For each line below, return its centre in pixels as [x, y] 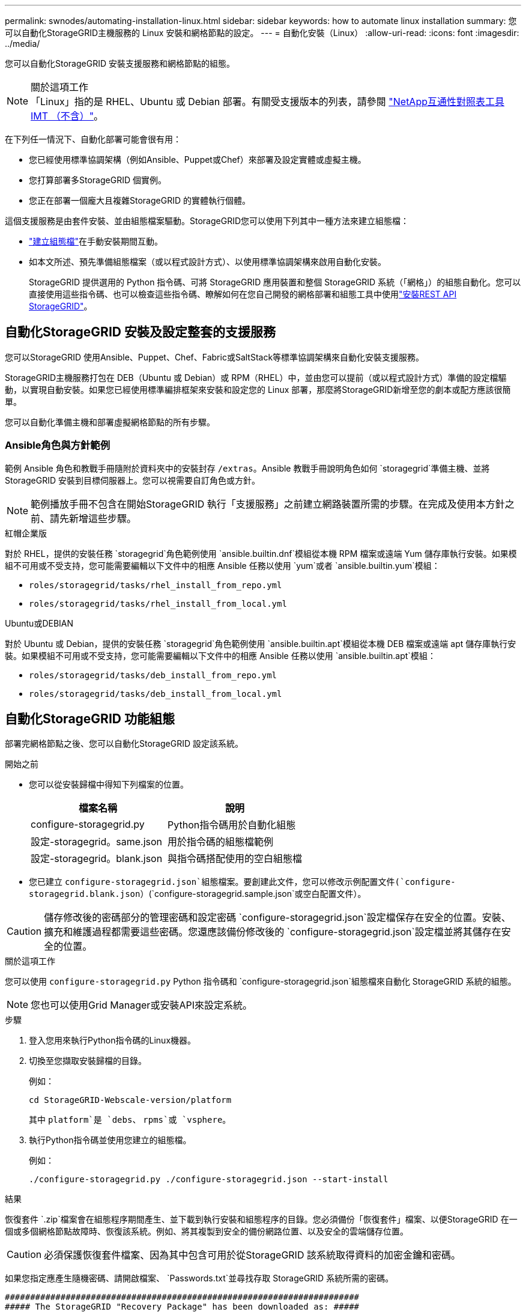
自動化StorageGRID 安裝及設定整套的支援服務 [140, 332]
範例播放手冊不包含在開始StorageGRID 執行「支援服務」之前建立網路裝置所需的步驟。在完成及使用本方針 [268, 504]
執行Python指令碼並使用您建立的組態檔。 [110, 1140]
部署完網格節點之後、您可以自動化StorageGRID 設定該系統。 [124, 744]
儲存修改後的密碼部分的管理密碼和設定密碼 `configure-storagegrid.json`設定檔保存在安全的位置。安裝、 [277, 918]
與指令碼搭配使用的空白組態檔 [235, 859]
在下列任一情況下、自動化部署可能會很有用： [93, 139]
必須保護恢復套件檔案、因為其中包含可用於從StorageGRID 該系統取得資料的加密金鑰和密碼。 [252, 1255]
